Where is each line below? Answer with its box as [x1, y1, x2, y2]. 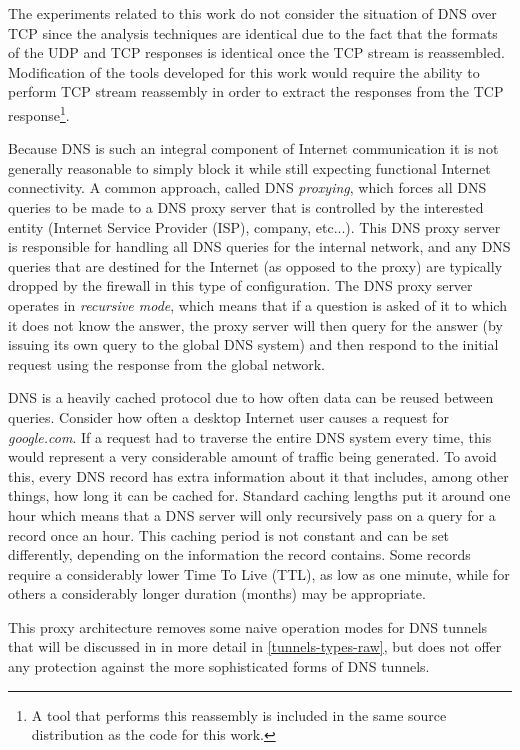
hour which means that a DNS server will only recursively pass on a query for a [8, 504, 496, 525]
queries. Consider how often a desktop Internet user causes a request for [8, 406, 449, 427]
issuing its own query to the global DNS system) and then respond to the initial [8, 334, 499, 355]
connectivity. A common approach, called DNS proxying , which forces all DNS [8, 177, 487, 198]
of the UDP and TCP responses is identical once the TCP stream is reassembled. [8, 42, 505, 63]
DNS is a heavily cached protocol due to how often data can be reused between [8, 387, 494, 408]
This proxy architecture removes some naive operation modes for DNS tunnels [8, 616, 488, 637]
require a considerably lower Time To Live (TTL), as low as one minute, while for [8, 563, 510, 584]
